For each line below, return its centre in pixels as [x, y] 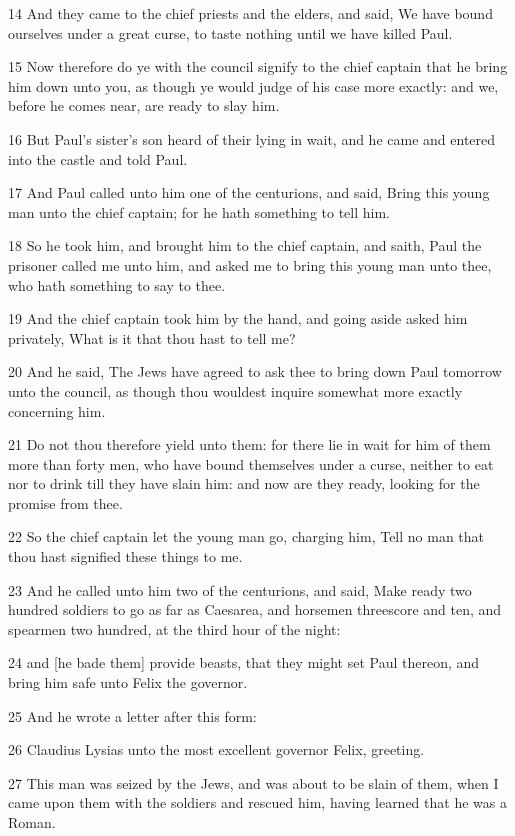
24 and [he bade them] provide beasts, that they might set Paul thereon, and [244, 662]
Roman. [32, 822]
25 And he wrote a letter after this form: [132, 715]
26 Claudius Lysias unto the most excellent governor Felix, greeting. [216, 749]
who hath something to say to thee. [117, 284]
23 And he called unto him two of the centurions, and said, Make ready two [240, 589]
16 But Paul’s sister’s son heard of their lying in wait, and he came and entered [252, 138]
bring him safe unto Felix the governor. [128, 682]
